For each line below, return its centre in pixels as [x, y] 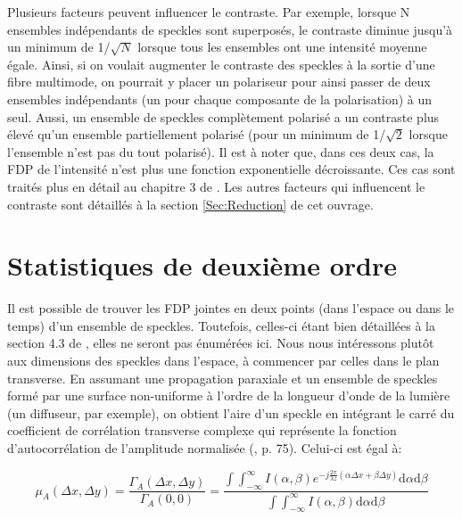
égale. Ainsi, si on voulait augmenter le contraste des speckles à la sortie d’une [221, 64]
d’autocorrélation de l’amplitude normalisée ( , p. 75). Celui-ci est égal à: [205, 448]
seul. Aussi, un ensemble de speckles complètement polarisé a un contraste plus [223, 116]
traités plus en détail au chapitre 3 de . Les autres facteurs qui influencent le [216, 186]
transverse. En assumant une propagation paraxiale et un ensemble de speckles [223, 378]
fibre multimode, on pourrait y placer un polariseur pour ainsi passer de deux [219, 82]
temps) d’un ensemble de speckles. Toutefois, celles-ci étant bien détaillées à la [221, 325]
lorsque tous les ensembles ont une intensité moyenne [282, 47]
